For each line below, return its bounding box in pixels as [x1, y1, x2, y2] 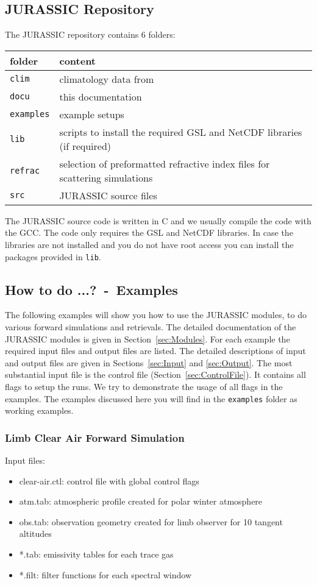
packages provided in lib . [5, 250, 101, 263]
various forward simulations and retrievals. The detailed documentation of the [5, 321, 296, 333]
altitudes [19, 527, 52, 540]
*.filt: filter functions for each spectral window [19, 568, 192, 581]
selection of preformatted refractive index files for [59, 156, 270, 171]
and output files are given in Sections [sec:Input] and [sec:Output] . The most [5, 356, 293, 369]
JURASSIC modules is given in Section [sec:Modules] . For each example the [5, 332, 290, 345]
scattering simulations [59, 170, 153, 185]
